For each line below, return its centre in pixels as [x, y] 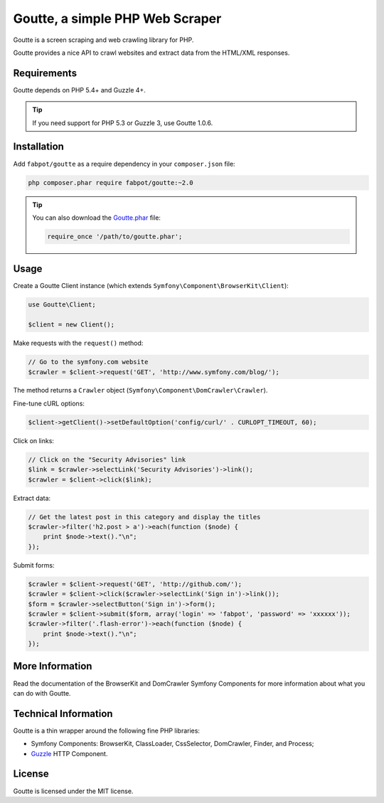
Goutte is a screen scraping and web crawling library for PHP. [103, 40]
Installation [38, 147]
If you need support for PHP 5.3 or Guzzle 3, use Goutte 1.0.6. [123, 123]
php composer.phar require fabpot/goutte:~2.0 [111, 182]
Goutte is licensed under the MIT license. [73, 791]
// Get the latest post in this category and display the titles [144, 517]
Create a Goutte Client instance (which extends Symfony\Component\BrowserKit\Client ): [151, 286]
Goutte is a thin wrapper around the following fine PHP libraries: [107, 730]
